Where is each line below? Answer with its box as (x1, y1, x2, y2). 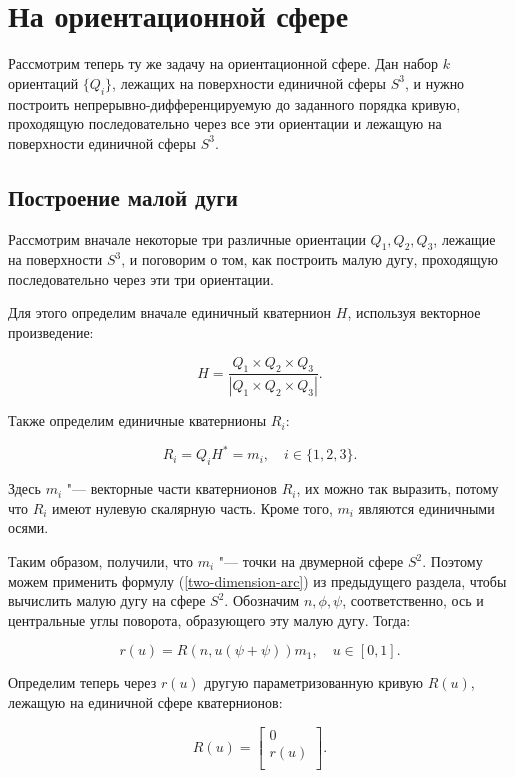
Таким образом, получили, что (8, 551, 193, 572)
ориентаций (8, 72, 79, 93)
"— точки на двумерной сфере (218, 551, 404, 572)
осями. (8, 517, 49, 538)
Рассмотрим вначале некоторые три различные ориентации (8, 228, 366, 249)
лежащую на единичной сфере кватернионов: (8, 691, 283, 712)
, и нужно (404, 72, 465, 93)
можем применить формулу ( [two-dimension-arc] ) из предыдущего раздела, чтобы (8, 570, 507, 591)
